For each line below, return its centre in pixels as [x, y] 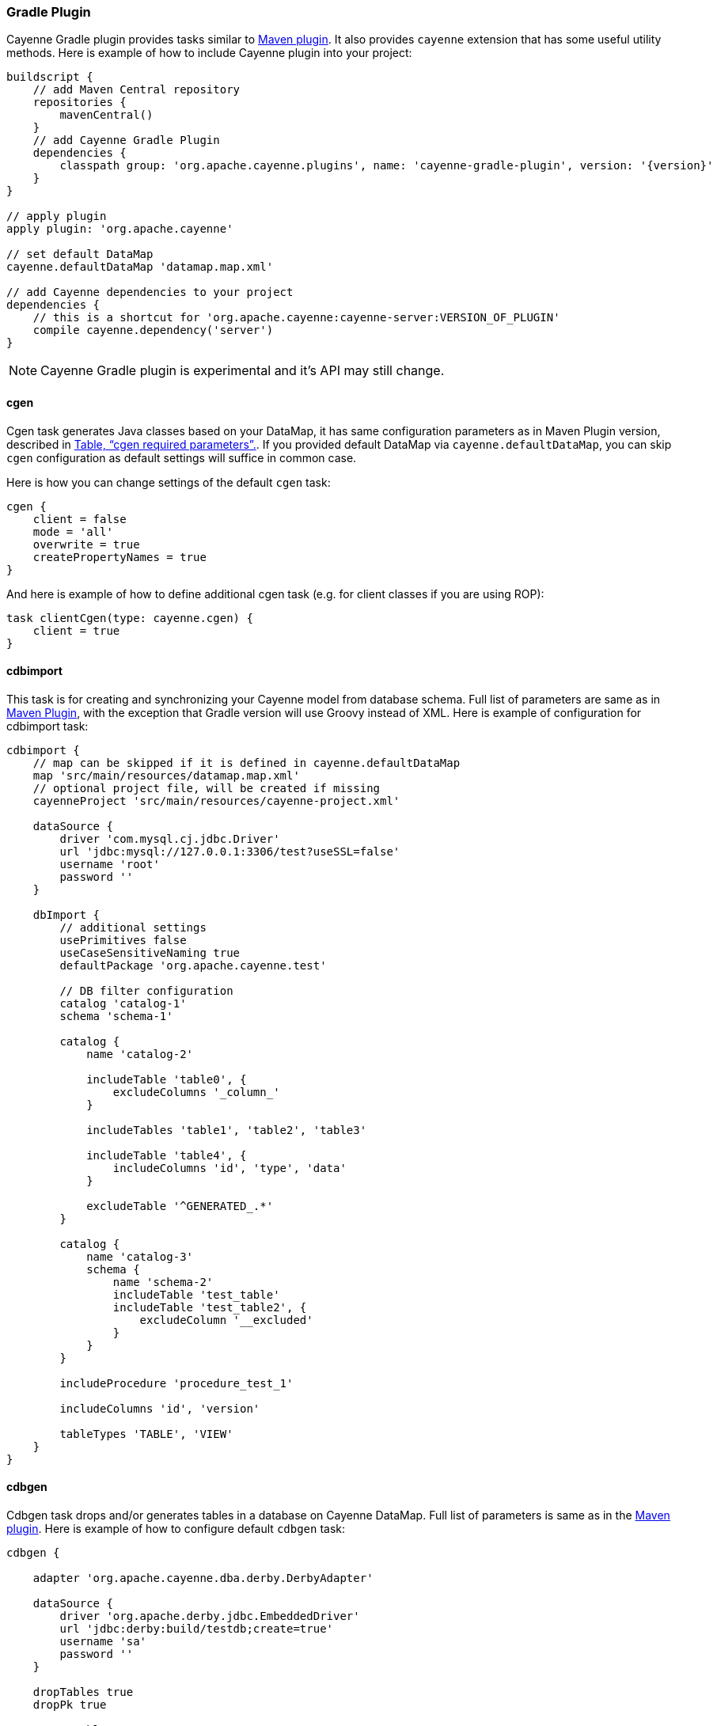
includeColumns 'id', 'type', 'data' [230, 1168]
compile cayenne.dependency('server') [153, 330]
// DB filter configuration [146, 990]
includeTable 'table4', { [167, 1155]
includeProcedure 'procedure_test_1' [176, 1383]
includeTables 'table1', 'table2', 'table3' [227, 1130]
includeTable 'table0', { [167, 1079]
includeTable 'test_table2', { [210, 1307]
